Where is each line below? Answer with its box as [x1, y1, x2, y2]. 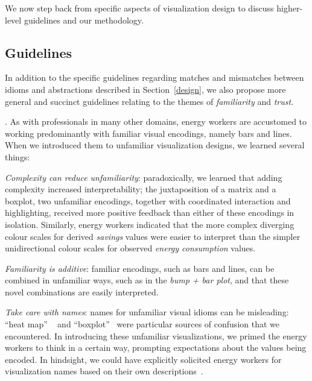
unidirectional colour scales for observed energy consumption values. [5, 242, 256, 254]
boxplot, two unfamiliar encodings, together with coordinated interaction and [5, 194, 291, 207]
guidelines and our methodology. [24, 13, 144, 26]
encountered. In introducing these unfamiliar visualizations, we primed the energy [5, 329, 307, 342]
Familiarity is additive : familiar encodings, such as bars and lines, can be [5, 262, 275, 274]
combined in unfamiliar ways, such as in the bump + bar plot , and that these [5, 274, 289, 286]
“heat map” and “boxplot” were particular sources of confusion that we [5, 318, 279, 330]
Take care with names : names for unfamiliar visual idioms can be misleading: [5, 306, 289, 318]
